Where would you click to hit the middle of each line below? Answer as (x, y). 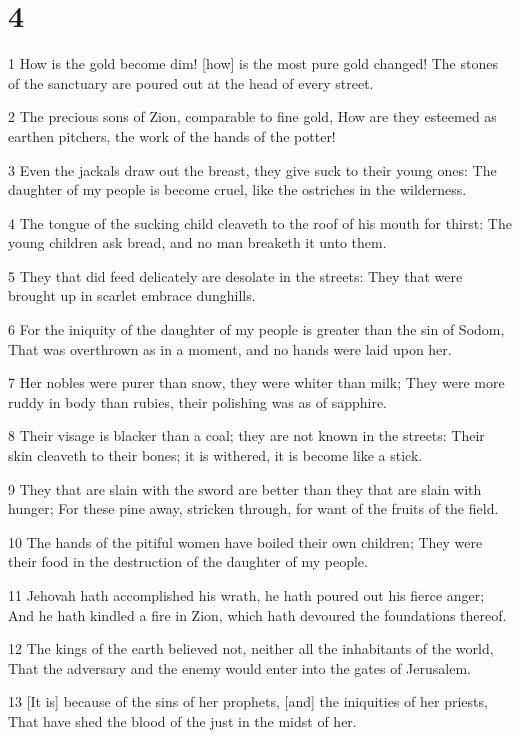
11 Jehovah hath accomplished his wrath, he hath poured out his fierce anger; (246, 595)
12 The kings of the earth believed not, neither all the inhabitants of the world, (251, 648)
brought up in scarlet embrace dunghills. (132, 295)
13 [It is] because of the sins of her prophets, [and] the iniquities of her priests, (248, 701)
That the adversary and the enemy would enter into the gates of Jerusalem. (239, 667)
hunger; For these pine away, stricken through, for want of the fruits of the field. (253, 508)
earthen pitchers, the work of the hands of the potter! (172, 135)
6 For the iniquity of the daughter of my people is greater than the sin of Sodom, (256, 329)
